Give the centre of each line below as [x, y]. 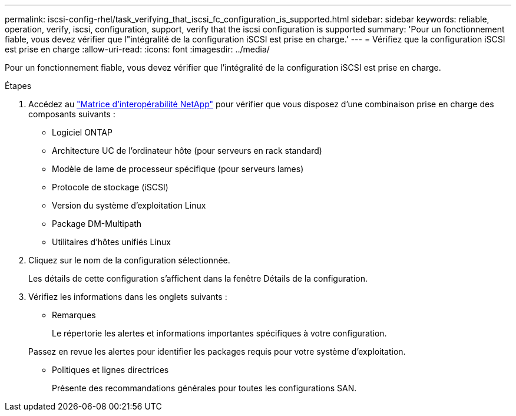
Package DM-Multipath [97, 224]
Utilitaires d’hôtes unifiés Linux [111, 242]
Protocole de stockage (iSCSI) [110, 187]
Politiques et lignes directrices [110, 370]
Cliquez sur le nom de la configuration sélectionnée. [129, 260]
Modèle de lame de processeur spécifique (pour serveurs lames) [178, 169]
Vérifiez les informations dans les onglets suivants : [128, 297]
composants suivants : [72, 114]
